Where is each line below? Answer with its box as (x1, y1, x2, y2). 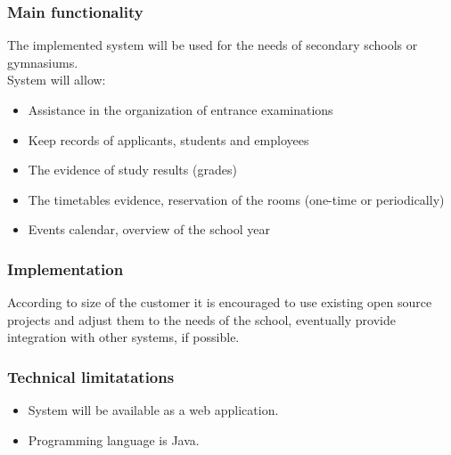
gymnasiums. (7, 53, 78, 71)
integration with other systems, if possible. (7, 328, 240, 346)
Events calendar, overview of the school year (28, 220, 270, 239)
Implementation (7, 257, 124, 280)
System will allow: (7, 70, 106, 89)
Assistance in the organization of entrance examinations (28, 101, 333, 118)
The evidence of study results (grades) (28, 160, 237, 179)
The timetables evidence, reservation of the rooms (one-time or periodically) (28, 190, 445, 208)
